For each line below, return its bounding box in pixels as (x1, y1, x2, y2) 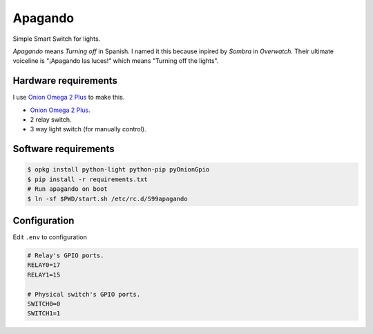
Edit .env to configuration (12, 233, 88, 241)
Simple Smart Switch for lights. (12, 35, 101, 43)
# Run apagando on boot (27, 185, 108, 193)
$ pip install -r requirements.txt (27, 175, 148, 183)
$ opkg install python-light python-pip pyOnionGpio (27, 166, 210, 174)
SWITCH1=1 (27, 310, 61, 317)
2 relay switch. (30, 115, 72, 124)
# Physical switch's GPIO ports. (27, 290, 141, 298)
